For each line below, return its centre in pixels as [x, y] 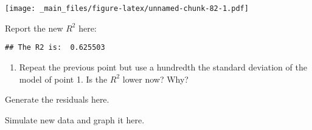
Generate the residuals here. [57, 99]
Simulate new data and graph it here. [75, 119]
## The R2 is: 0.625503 [55, 48]
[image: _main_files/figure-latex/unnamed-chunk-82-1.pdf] [127, 9]
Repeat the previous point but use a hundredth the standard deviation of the [163, 67]
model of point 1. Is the [63, 79]
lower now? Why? [155, 79]
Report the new [34, 28]
